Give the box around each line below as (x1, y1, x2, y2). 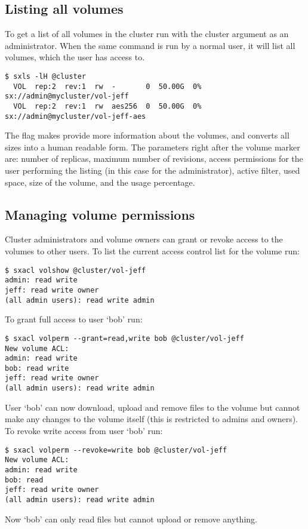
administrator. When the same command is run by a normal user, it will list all (5, 39, 295, 51)
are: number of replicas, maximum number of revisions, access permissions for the (5, 152, 303, 165)
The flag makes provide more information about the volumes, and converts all (5, 129, 289, 142)
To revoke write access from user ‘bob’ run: (5, 424, 163, 436)
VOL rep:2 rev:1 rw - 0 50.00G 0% (13, 82, 202, 91)
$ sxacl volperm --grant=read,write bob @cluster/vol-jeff (5, 334, 244, 343)
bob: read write (5, 364, 69, 373)
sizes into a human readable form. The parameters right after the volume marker (5, 140, 300, 153)
